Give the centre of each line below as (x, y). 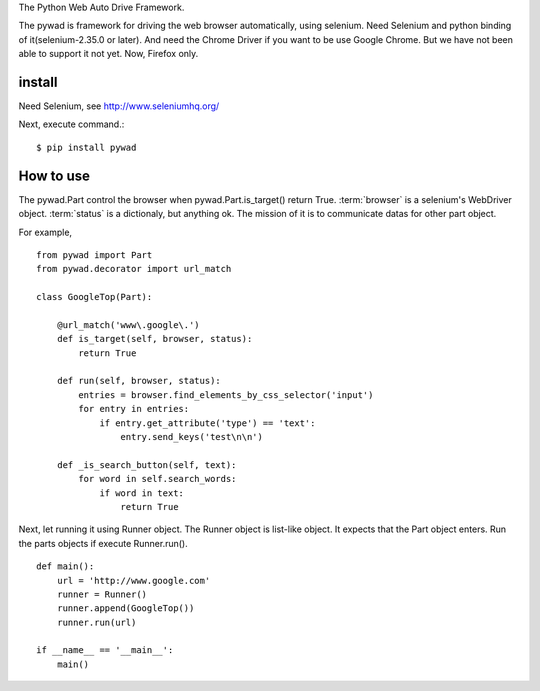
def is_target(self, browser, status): (154, 339)
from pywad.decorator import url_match (134, 269)
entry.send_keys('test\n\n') (192, 437)
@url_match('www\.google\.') (128, 324)
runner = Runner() (102, 594)
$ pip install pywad (86, 147)
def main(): (65, 566)
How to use (54, 175)
